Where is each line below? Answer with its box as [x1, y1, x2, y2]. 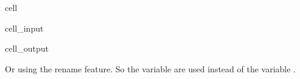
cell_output [5, 42, 49, 55]
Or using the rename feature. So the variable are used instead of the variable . [5, 62, 296, 75]
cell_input [5, 21, 44, 34]
